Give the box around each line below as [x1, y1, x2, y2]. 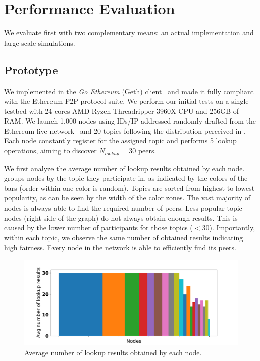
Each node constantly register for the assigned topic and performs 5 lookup [4, 135, 237, 146]
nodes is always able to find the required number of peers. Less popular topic [4, 202, 242, 213]
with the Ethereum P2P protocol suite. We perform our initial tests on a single [4, 96, 249, 106]
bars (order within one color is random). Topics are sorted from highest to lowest [4, 182, 255, 193]
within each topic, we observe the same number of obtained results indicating [4, 232, 243, 243]
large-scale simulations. [4, 37, 75, 48]
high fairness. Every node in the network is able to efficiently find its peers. [4, 242, 237, 253]
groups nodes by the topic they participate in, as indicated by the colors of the [4, 173, 248, 183]
